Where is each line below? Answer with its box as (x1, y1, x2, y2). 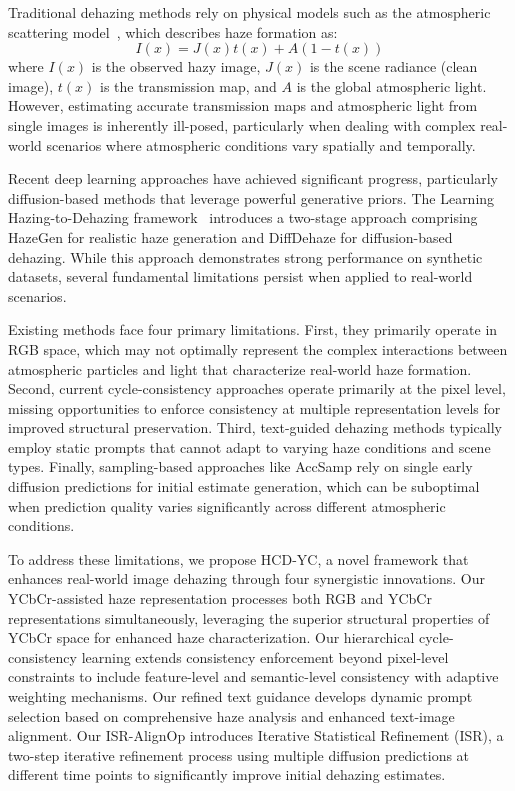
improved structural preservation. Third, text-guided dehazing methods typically (8, 417, 503, 438)
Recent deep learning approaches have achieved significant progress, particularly (8, 168, 498, 189)
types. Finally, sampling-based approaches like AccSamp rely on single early (8, 456, 473, 477)
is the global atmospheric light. (296, 75, 487, 96)
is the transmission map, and (99, 75, 277, 96)
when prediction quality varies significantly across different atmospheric (8, 495, 446, 516)
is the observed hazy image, (91, 56, 261, 77)
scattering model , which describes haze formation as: (8, 21, 338, 42)
